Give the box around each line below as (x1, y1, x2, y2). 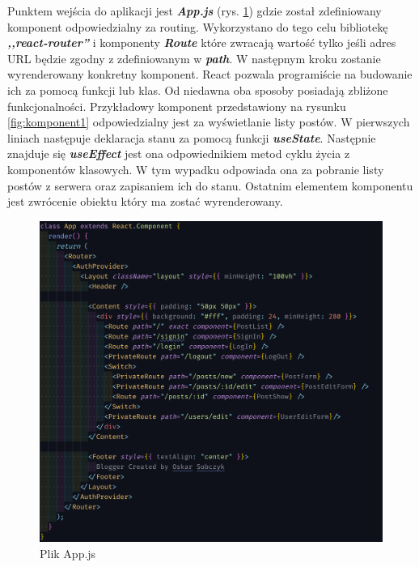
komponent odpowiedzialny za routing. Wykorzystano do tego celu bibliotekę (7, 18, 388, 35)
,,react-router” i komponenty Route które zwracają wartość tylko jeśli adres (7, 34, 396, 51)
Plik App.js (40, 544, 96, 561)
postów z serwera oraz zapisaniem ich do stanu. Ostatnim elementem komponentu (7, 177, 413, 194)
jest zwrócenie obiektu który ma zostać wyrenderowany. (7, 193, 283, 210)
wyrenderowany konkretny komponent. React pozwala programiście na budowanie (7, 66, 413, 83)
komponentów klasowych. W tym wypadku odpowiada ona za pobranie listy (7, 160, 384, 177)
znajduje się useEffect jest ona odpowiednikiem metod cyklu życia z (7, 145, 350, 162)
